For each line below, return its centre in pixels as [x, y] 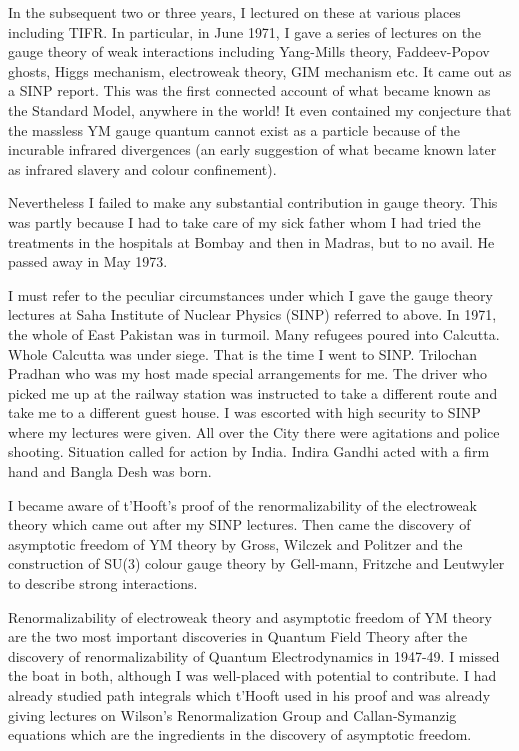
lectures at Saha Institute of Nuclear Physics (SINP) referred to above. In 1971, [252, 314]
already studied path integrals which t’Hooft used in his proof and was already [249, 695]
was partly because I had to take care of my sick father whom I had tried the [244, 221]
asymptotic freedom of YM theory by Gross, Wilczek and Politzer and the [235, 543]
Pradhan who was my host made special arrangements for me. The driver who [248, 373]
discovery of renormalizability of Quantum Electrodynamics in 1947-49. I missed [254, 655]
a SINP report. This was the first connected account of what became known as [249, 90]
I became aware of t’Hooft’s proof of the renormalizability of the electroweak [242, 504]
